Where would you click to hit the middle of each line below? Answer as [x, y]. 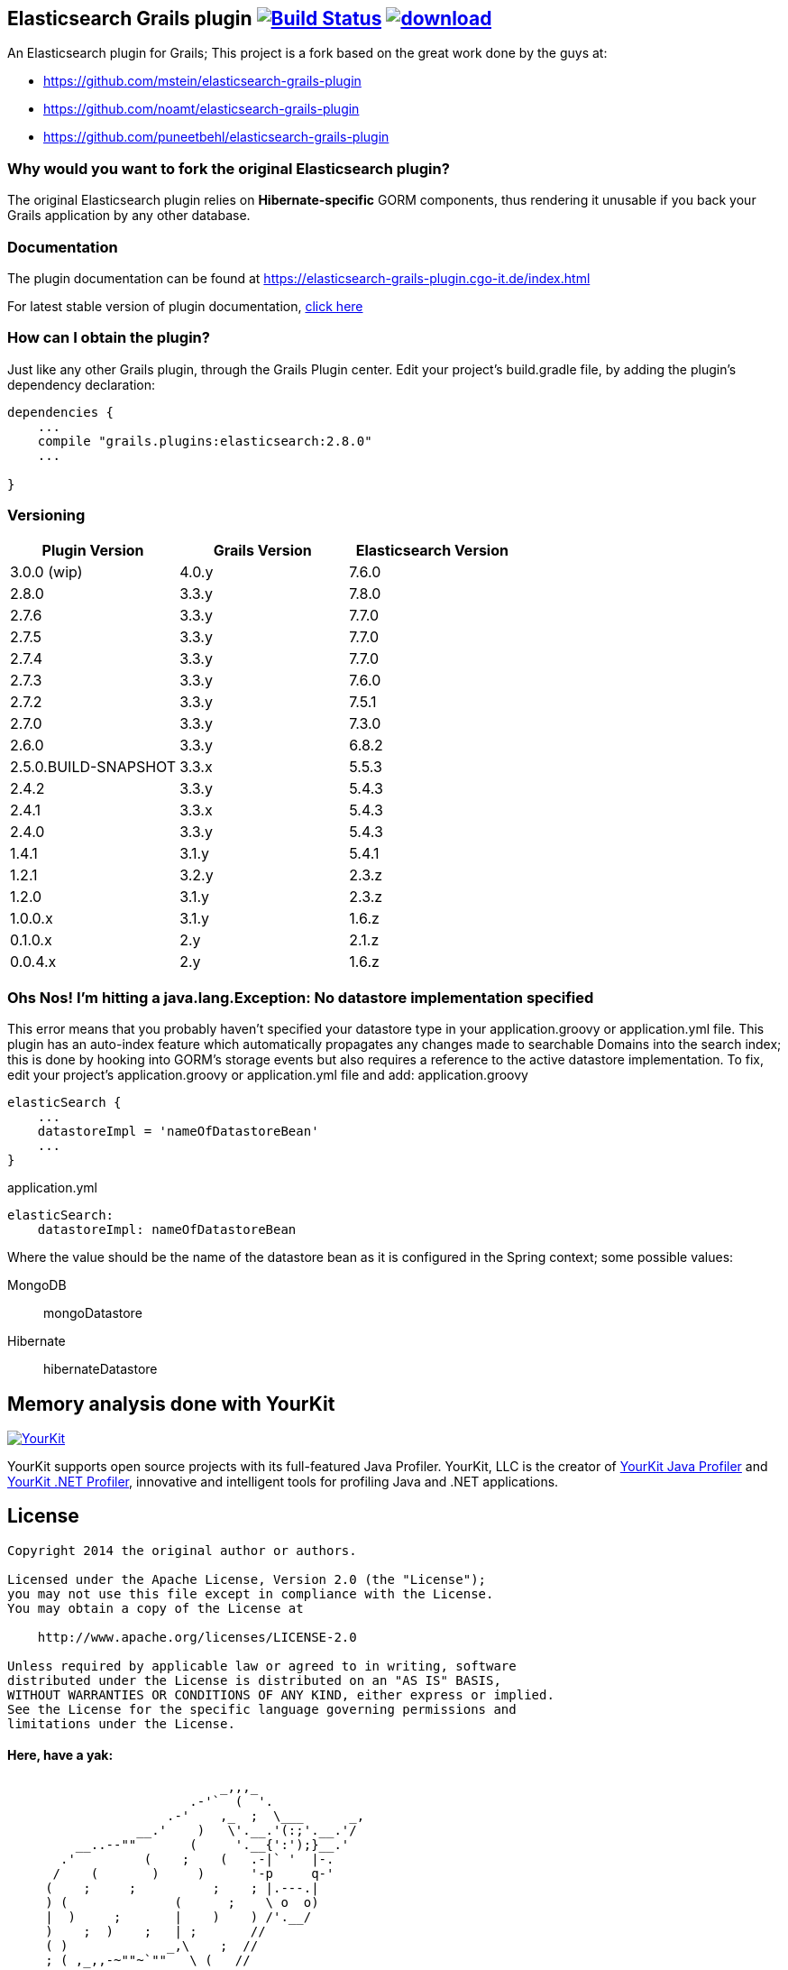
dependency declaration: [82, 384]
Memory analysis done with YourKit [171, 1404]
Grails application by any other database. [129, 216]
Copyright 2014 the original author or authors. [182, 1550]
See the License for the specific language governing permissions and [262, 1709]
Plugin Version [93, 551]
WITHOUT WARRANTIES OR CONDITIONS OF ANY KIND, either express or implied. [281, 1694]
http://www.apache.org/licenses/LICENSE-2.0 [197, 1637]
